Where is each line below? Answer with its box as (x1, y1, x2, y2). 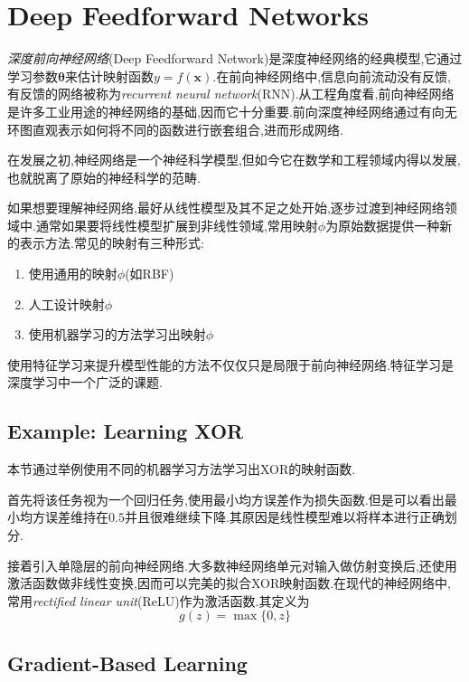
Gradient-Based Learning (7, 649, 248, 677)
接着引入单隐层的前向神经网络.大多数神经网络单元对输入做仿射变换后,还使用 (7, 555, 457, 574)
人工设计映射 (28, 294, 105, 313)
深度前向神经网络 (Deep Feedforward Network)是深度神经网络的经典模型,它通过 (7, 49, 463, 68)
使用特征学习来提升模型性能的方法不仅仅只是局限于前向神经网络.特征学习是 (7, 355, 454, 374)
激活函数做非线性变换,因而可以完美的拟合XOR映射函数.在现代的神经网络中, (7, 573, 451, 592)
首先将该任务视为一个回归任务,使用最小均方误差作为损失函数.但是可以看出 (7, 489, 445, 508)
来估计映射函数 (64, 66, 154, 85)
